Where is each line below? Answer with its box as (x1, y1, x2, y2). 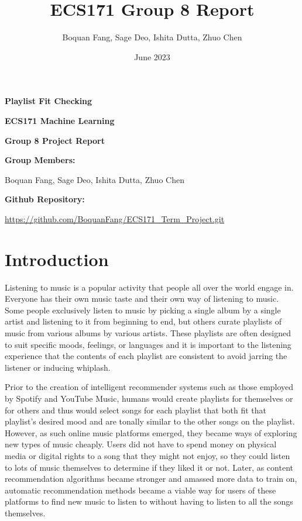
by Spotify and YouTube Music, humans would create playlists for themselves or (5, 392, 293, 404)
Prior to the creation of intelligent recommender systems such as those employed (5, 381, 294, 393)
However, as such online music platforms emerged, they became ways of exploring (5, 426, 297, 439)
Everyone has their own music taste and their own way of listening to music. (5, 292, 279, 305)
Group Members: (5, 154, 75, 166)
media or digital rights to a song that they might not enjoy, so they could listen (5, 449, 290, 461)
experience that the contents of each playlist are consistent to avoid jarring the (5, 350, 287, 362)
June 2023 (134, 50, 170, 63)
